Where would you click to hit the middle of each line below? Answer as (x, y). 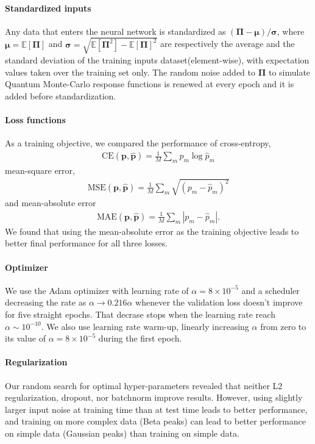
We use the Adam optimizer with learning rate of (97, 290)
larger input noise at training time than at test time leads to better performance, (156, 409)
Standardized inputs (48, 8)
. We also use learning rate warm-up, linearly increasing (145, 326)
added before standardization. (61, 95)
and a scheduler (271, 290)
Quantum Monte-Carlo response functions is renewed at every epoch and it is (150, 84)
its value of (25, 338)
